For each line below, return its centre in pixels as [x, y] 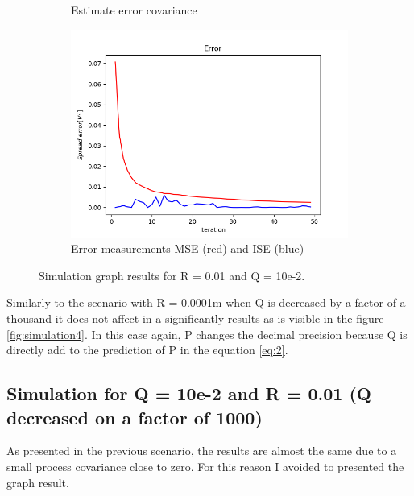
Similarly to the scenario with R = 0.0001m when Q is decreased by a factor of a [206, 302]
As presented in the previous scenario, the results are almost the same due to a [202, 451]
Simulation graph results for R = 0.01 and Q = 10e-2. [172, 275]
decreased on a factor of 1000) [135, 417]
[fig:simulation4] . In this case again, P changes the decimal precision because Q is [207, 334]
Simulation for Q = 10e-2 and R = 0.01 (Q [189, 393]
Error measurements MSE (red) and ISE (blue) [188, 248]
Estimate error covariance [134, 10]
